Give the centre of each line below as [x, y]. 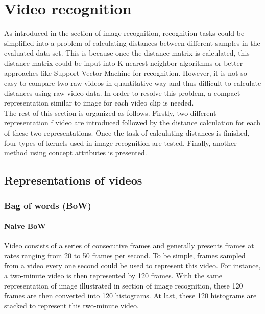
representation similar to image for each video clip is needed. [99, 103]
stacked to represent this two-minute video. [71, 305]
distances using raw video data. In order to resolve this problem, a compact [122, 93]
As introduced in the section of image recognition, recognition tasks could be [124, 33]
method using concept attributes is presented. [76, 153]
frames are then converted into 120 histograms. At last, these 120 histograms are [130, 295]
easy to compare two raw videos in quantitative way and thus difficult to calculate [133, 83]
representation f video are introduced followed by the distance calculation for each [132, 123]
